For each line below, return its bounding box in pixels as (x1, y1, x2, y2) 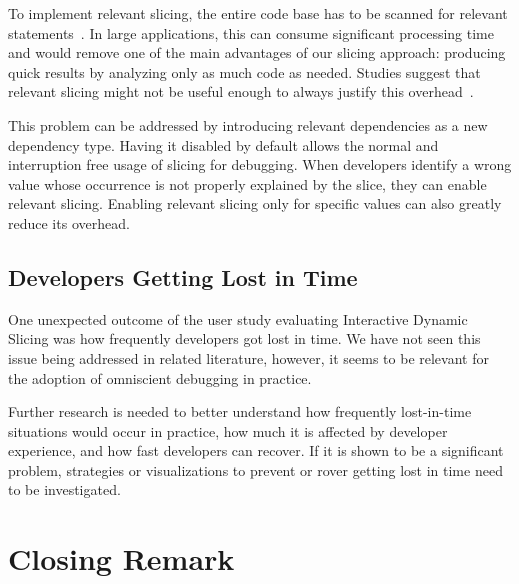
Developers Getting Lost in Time (8, 261, 358, 292)
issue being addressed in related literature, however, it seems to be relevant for (8, 347, 489, 368)
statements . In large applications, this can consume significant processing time (8, 22, 494, 43)
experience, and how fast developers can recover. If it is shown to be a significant (8, 440, 504, 461)
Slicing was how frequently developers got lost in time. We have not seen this (8, 328, 481, 349)
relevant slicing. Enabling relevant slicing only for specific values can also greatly (8, 193, 502, 214)
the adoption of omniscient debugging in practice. (8, 367, 312, 388)
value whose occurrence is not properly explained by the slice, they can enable (8, 173, 487, 194)
